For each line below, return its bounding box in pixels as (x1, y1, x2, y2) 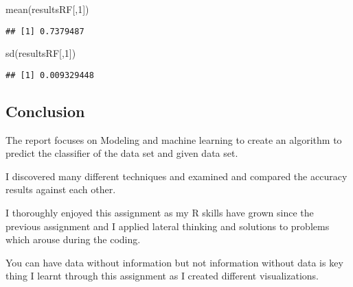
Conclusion (5, 100, 85, 121)
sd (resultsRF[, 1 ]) (5, 46, 76, 60)
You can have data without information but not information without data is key (5, 255, 343, 269)
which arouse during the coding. (5, 232, 141, 247)
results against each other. (5, 182, 116, 197)
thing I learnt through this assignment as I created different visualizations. (5, 269, 319, 283)
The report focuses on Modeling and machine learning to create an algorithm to (5, 132, 342, 147)
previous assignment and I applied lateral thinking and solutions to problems (5, 219, 330, 233)
